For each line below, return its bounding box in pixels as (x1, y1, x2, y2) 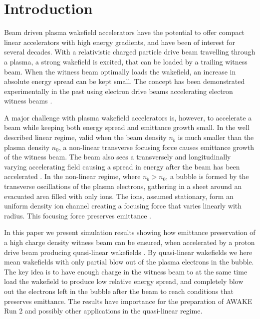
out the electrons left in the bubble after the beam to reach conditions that (4, 285, 234, 296)
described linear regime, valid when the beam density (4, 132, 167, 142)
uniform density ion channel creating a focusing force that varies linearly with (4, 200, 242, 211)
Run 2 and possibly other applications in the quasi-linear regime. (4, 305, 203, 316)
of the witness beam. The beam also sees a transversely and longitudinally (4, 151, 231, 162)
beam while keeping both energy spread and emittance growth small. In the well (4, 122, 250, 132)
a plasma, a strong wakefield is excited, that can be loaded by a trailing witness (4, 56, 248, 66)
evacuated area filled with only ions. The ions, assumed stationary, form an (4, 190, 234, 201)
